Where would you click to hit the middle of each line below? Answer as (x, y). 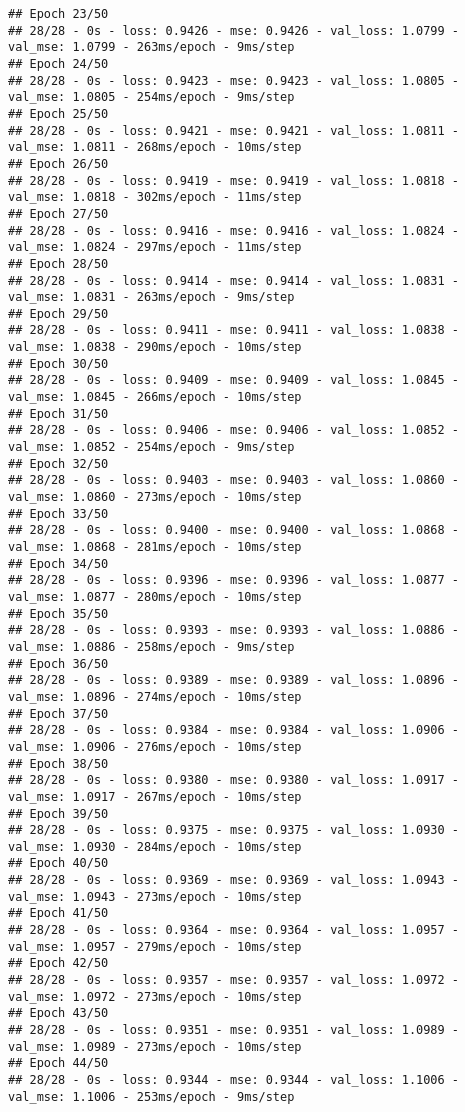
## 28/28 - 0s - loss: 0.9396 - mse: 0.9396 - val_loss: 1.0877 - (234, 580)
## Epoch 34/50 (58, 563)
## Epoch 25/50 (58, 113)
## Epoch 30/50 (58, 363)
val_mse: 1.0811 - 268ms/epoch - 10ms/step (155, 147)
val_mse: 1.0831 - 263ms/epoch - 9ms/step (151, 297)
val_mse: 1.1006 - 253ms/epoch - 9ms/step (151, 1096)
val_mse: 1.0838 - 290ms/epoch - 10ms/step (155, 347)
